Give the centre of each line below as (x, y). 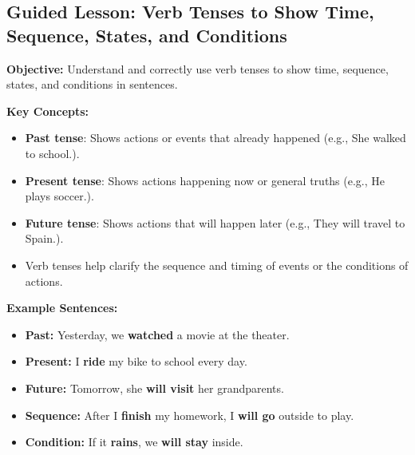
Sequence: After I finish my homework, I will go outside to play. (190, 415)
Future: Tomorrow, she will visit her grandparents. (154, 388)
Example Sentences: (62, 308)
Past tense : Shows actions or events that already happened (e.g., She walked (215, 138)
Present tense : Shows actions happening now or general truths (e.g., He (205, 180)
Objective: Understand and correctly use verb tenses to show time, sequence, (198, 68)
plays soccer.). (59, 196)
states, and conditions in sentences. (92, 84)
